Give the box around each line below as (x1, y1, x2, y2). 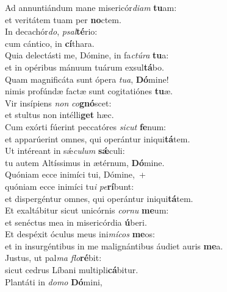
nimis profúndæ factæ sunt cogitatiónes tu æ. (5, 85, 173, 97)
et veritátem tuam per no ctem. (5, 13, 121, 26)
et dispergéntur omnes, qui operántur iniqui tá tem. (5, 192, 193, 204)
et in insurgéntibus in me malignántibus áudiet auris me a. (5, 239, 223, 252)
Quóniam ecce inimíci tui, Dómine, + (5, 168, 146, 181)
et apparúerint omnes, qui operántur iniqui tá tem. (5, 132, 190, 145)
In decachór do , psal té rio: (5, 25, 98, 38)
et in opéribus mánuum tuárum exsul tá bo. (5, 60, 164, 73)
